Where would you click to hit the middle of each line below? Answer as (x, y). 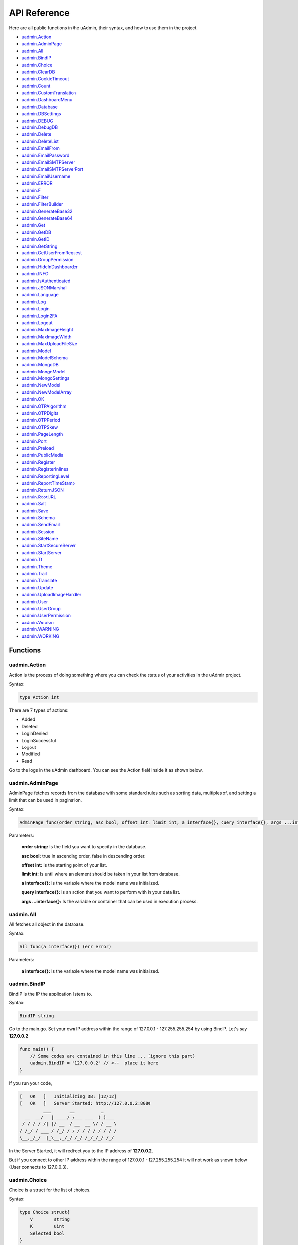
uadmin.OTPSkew (40, 427)
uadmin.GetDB (37, 232)
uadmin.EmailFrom (40, 148)
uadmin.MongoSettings (45, 378)
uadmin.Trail (34, 574)
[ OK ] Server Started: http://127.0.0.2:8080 (85, 1103)
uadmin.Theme (37, 566)
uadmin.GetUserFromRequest (52, 253)
